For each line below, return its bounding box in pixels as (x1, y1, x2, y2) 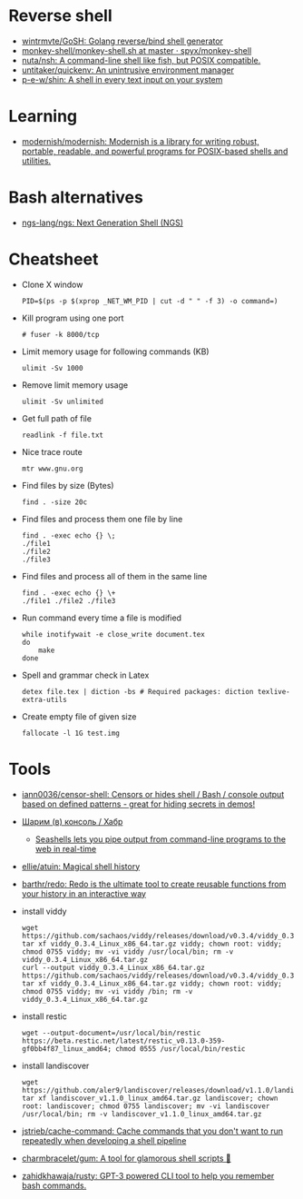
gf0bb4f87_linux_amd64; (21, 1044, 112, 1054)
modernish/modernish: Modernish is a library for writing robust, (21, 135, 259, 146)
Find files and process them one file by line (21, 513, 183, 524)
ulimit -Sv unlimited (21, 397, 103, 406)
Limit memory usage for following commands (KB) (21, 346, 210, 357)
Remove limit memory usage (21, 379, 129, 391)
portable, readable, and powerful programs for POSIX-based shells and (21, 145, 288, 156)
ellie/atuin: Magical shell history (21, 860, 141, 872)
